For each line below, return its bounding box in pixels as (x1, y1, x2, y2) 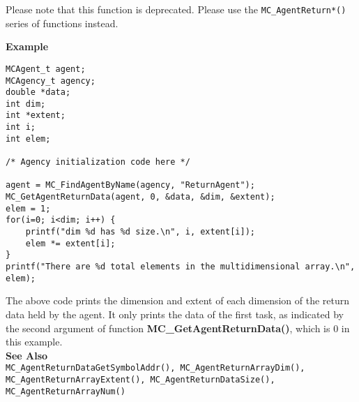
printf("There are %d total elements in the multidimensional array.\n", (6, 262, 356, 271)
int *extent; (6, 110, 66, 121)
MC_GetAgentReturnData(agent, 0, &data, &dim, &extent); (6, 192, 275, 202)
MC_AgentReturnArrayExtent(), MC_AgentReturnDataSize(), (6, 374, 275, 385)
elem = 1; (6, 203, 51, 214)
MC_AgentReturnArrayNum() (6, 386, 125, 396)
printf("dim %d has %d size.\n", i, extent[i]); (25, 227, 255, 237)
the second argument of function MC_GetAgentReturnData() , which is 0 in (6, 320, 350, 335)
